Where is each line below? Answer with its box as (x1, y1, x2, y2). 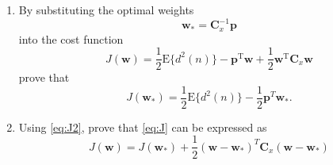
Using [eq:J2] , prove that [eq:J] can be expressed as (18, 118, 267, 135)
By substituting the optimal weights (18, 2, 194, 17)
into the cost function (18, 30, 124, 47)
